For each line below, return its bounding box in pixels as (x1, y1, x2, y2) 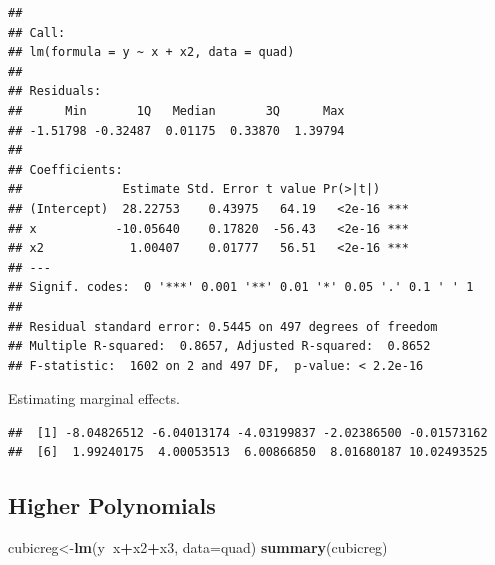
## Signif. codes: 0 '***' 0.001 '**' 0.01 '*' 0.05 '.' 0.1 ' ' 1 (8, 280, 474, 295)
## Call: (8, 25, 66, 40)
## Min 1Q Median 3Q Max (8, 103, 345, 118)
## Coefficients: (8, 162, 123, 177)
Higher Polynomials (8, 490, 216, 521)
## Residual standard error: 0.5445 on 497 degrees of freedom (8, 319, 438, 334)
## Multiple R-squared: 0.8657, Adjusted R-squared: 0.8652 (8, 339, 431, 354)
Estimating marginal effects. (8, 388, 180, 409)
